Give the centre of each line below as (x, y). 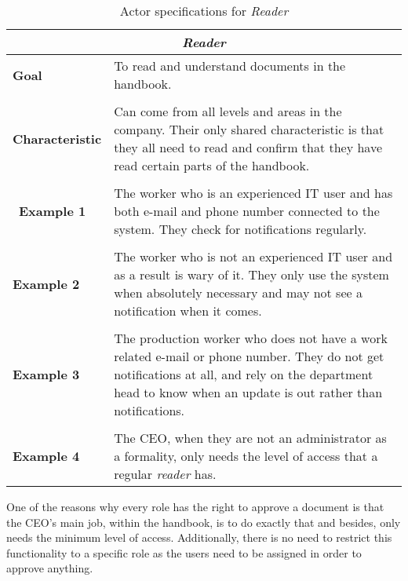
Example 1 (53, 211)
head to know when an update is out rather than (248, 392)
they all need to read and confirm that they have (248, 147)
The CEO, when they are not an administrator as (250, 438)
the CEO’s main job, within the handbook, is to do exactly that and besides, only (204, 522)
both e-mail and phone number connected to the (247, 211)
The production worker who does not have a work (251, 338)
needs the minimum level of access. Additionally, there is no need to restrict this (199, 537)
